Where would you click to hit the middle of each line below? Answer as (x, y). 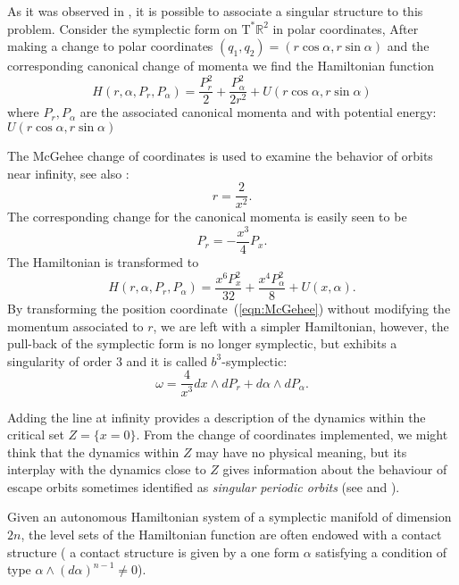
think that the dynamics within (93, 451)
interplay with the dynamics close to (107, 469)
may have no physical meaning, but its (301, 451)
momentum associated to (75, 326)
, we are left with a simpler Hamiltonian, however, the (301, 326)
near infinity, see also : (68, 173)
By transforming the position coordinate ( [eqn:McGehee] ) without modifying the (229, 309)
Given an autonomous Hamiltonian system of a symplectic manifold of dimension (229, 517)
